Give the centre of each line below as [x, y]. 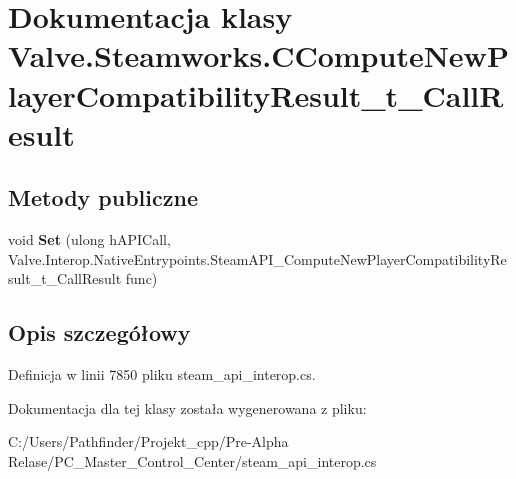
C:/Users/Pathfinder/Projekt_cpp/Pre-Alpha [148, 441]
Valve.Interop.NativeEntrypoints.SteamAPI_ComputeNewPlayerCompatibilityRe [257, 258]
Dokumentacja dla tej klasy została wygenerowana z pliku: [187, 407]
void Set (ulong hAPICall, [89, 239]
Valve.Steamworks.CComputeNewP [258, 55]
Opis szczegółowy [99, 332]
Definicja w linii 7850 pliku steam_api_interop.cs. [162, 374]
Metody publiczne [103, 197]
